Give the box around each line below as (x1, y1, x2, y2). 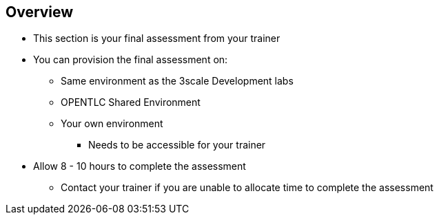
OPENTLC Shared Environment (61, 96, 201, 109)
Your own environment (61, 118, 163, 130)
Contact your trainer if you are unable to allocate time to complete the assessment (61, 181, 433, 194)
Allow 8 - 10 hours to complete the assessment (33, 160, 246, 173)
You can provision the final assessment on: (33, 54, 228, 66)
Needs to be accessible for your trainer (88, 139, 266, 151)
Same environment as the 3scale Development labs (61, 75, 294, 87)
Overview (6, 3, 74, 21)
